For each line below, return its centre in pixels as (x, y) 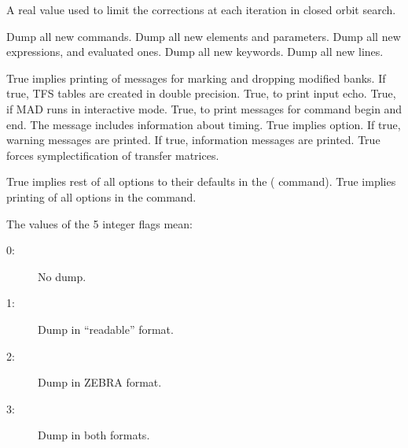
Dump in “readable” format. (106, 329)
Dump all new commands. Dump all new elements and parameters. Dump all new (204, 36)
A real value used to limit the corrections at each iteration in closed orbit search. (201, 9)
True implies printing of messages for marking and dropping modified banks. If (196, 78)
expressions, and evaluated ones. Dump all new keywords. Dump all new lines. (195, 52)
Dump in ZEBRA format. (100, 382)
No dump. (62, 276)
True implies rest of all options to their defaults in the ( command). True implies (201, 181)
